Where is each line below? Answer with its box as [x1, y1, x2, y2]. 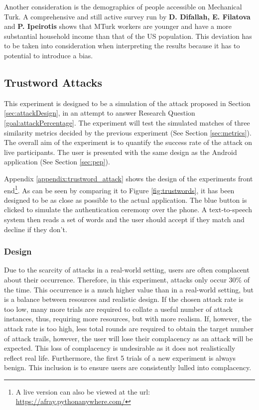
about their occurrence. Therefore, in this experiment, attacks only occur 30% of [4, 274, 250, 284]
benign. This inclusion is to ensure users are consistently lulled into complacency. [4, 362, 252, 373]
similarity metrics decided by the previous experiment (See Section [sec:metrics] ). [4, 127, 252, 137]
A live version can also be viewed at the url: [15, 386, 150, 397]
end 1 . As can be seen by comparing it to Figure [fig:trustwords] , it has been [4, 183, 235, 195]
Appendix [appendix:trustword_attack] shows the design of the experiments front [4, 173, 253, 183]
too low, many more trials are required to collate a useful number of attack [4, 303, 233, 314]
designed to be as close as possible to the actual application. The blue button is [4, 194, 247, 205]
